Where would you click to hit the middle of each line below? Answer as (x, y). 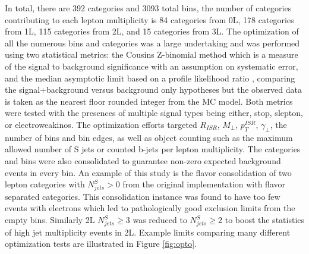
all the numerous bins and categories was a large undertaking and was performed (152, 43)
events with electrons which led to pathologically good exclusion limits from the (150, 208)
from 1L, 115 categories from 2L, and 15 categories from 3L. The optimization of (152, 31)
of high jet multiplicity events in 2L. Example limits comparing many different (148, 232)
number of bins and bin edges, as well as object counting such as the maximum (149, 137)
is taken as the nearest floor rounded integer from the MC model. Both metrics (149, 101)
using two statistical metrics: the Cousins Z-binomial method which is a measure (152, 54)
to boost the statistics (265, 220)
